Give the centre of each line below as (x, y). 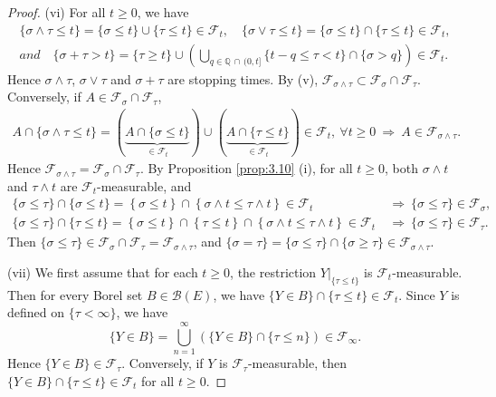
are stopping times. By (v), (243, 78)
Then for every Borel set (75, 294)
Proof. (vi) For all (57, 12)
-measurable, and (144, 185)
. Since (417, 294)
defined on (36, 312)
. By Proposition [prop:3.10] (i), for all (246, 168)
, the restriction (273, 271)
